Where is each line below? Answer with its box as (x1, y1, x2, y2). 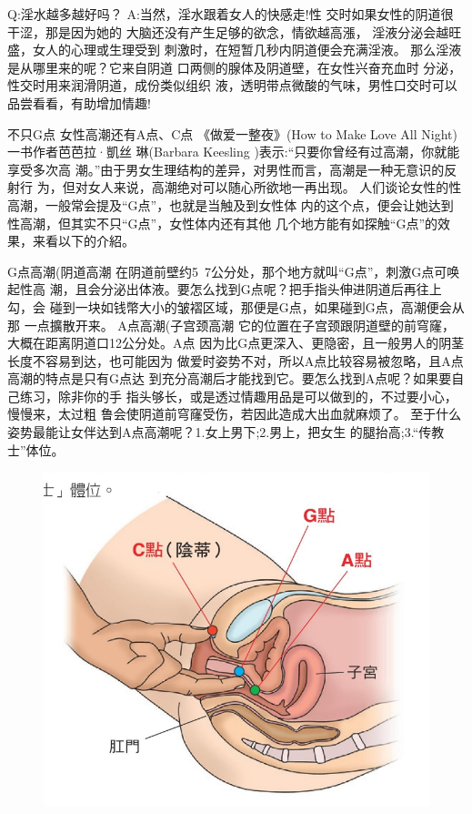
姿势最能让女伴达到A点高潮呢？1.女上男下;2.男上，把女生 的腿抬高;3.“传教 (7, 422, 445, 442)
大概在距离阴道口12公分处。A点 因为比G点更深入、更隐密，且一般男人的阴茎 (7, 333, 465, 352)
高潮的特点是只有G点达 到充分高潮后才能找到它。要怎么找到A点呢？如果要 (7, 369, 452, 388)
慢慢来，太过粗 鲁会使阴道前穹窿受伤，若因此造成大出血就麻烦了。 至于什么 (7, 404, 462, 423)
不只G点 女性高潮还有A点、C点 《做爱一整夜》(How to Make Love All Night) (7, 124, 457, 143)
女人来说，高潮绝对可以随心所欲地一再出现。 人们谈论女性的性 (87, 178, 462, 197)
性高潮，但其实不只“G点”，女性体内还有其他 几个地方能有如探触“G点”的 (7, 213, 438, 232)
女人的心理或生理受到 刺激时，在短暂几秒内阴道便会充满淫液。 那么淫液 (32, 40, 462, 59)
